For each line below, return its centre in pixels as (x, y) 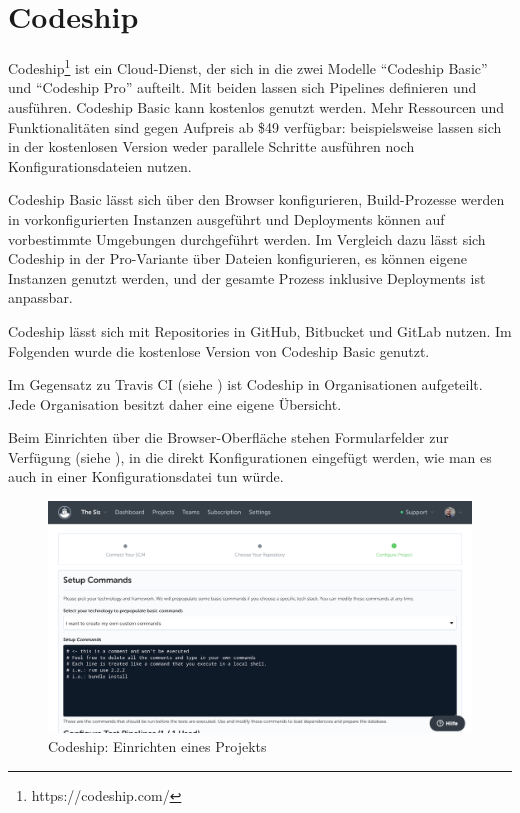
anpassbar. (40, 297)
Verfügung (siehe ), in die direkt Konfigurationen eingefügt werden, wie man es (250, 456)
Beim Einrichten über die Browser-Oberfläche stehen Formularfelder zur (228, 437)
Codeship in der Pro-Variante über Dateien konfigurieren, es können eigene (237, 258)
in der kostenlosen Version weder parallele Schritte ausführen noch (211, 146)
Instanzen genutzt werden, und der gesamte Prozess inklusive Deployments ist (247, 277)
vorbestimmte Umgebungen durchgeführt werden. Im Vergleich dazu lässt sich (247, 238)
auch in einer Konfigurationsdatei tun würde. (146, 476)
